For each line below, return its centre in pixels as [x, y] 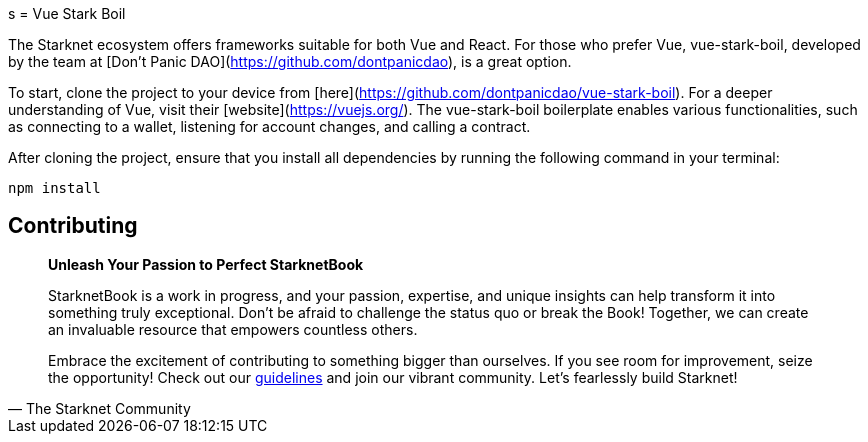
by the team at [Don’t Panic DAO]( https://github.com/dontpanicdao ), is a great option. [290, 61]
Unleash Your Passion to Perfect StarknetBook [206, 264]
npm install [54, 188]
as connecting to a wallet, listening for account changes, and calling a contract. [269, 126]
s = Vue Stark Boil [67, 13]
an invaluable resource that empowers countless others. [233, 329]
